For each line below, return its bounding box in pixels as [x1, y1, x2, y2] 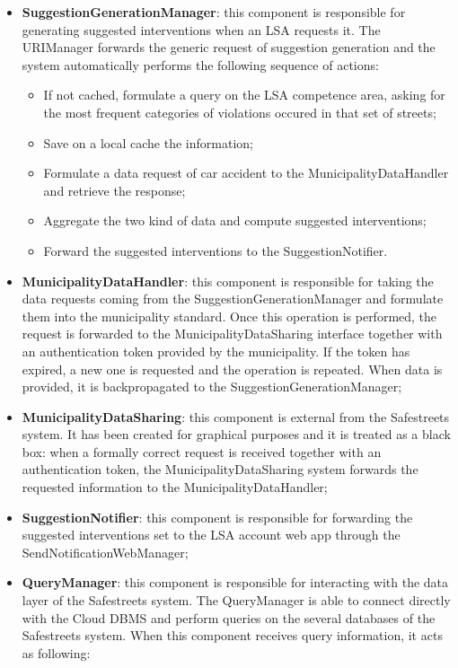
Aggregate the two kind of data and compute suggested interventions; [43, 211, 427, 230]
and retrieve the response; [43, 180, 186, 199]
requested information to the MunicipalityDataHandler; [22, 478, 328, 497]
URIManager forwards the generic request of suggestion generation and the [22, 38, 436, 57]
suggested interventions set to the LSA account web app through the [22, 525, 401, 544]
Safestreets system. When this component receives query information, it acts [22, 626, 443, 645]
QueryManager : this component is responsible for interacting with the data [22, 573, 449, 592]
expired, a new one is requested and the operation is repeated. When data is [22, 359, 443, 378]
